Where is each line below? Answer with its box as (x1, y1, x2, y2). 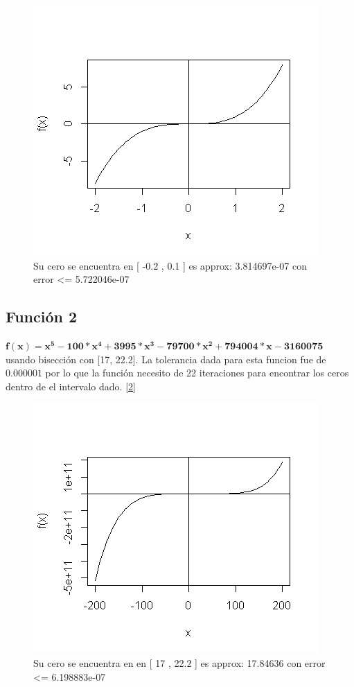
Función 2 (6, 306, 78, 327)
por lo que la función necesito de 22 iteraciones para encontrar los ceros (45, 365, 349, 380)
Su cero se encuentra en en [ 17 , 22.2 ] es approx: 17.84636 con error (33, 655, 326, 670)
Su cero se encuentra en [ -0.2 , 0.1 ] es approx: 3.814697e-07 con (33, 258, 307, 272)
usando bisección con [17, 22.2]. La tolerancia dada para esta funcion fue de (6, 351, 326, 366)
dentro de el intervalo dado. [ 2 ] (6, 379, 136, 393)
